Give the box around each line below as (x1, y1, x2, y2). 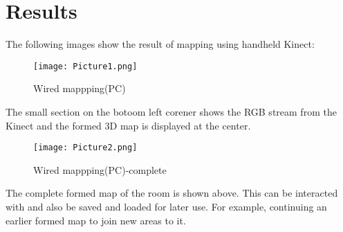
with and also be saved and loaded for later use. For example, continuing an (6, 199, 327, 213)
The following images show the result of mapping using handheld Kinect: (6, 37, 315, 51)
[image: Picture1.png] (33, 61, 138, 71)
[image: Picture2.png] (33, 143, 138, 153)
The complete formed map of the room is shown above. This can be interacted (6, 186, 338, 200)
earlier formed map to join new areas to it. (6, 213, 186, 227)
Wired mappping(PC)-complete (33, 162, 167, 177)
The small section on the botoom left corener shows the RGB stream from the (6, 104, 337, 118)
